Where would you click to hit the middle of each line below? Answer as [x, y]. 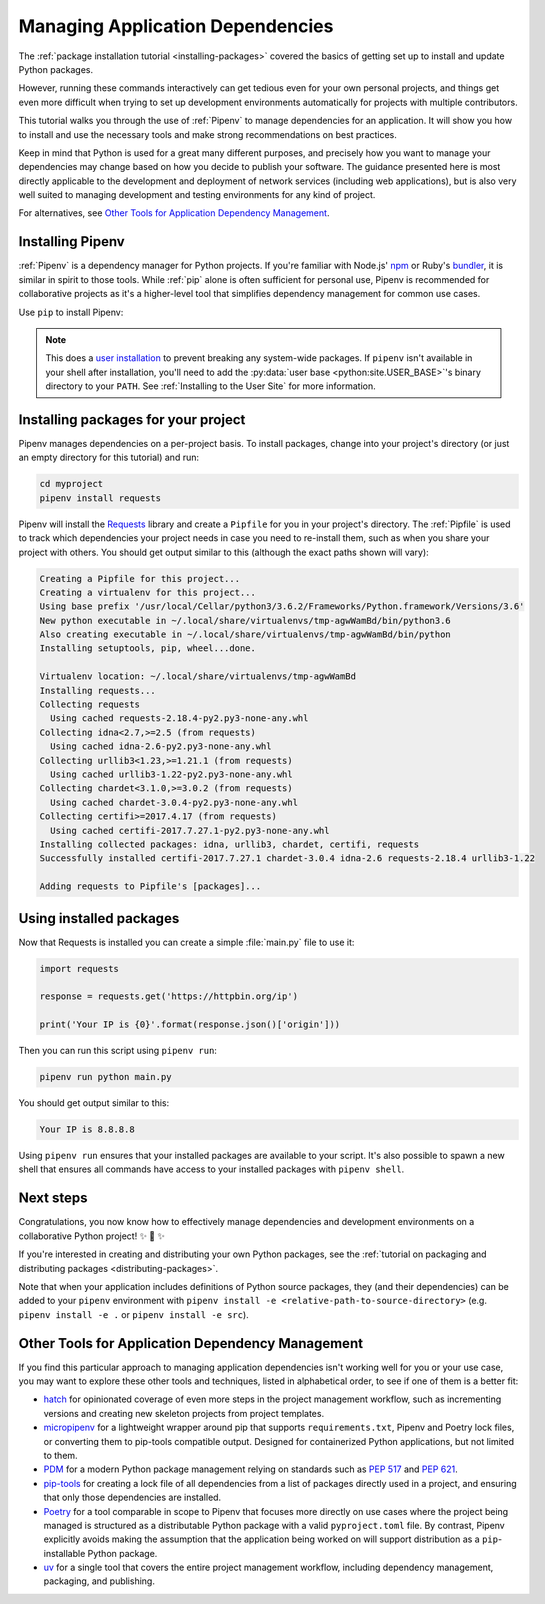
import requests [79, 968]
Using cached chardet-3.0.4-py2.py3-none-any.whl [174, 802]
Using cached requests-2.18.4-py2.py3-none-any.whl [179, 718]
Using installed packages [99, 918]
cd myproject [71, 484]
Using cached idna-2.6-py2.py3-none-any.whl [161, 746]
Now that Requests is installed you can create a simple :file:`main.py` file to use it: [186, 942]
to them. [61, 1455]
